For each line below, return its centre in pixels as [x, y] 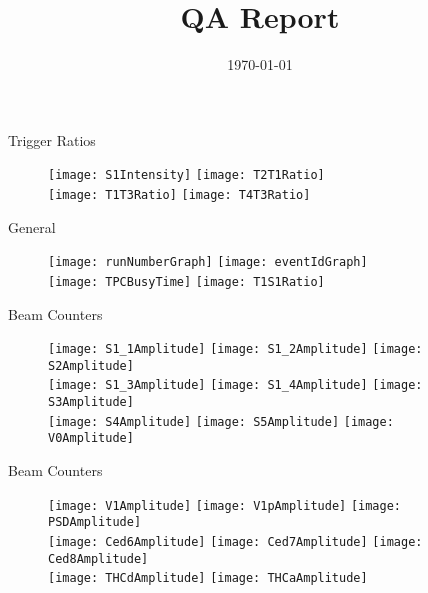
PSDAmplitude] [95, 522]
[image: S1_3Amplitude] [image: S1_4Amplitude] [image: [235, 385]
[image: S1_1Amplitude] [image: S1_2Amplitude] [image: [235, 349]
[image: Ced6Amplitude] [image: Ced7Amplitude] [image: [235, 541]
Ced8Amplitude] [98, 558]
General [32, 226]
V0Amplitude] [91, 438]
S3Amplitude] [91, 402]
